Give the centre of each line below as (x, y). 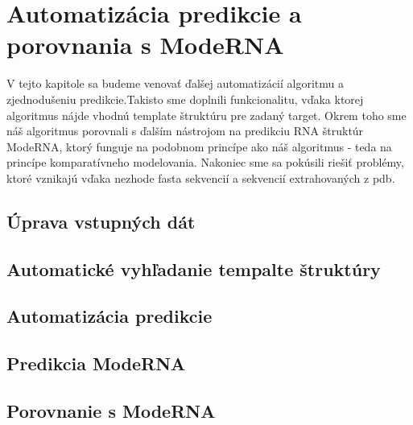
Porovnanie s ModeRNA (111, 410)
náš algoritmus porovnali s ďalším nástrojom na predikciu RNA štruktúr (185, 131)
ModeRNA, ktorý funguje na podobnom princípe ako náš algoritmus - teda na (199, 146)
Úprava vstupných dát (101, 221)
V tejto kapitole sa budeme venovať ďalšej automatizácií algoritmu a (176, 83)
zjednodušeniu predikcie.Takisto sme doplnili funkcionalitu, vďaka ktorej (185, 99)
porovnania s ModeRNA (145, 45)
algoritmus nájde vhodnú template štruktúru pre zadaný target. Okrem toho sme (206, 115)
